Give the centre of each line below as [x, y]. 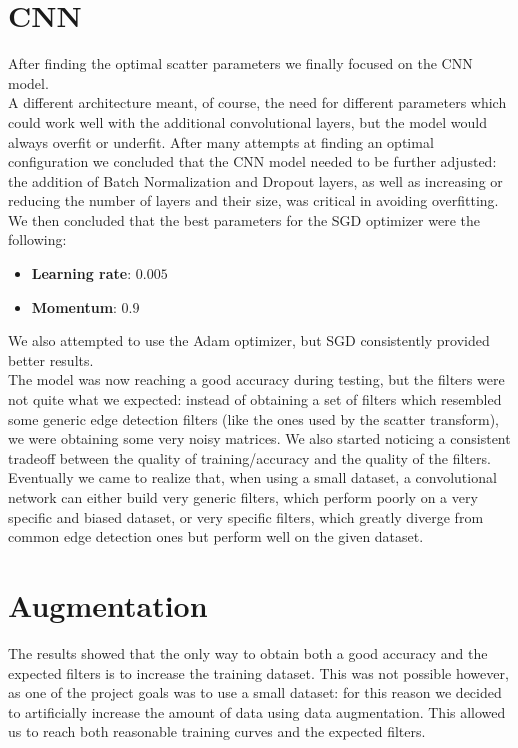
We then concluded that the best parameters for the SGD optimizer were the [244, 219]
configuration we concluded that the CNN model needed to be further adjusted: [252, 161]
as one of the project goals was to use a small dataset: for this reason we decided [255, 692]
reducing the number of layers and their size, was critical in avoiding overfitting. [253, 200]
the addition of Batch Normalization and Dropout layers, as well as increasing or [255, 180]
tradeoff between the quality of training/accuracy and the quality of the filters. [249, 457]
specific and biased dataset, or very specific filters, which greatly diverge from [246, 516]
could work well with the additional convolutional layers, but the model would [247, 121]
